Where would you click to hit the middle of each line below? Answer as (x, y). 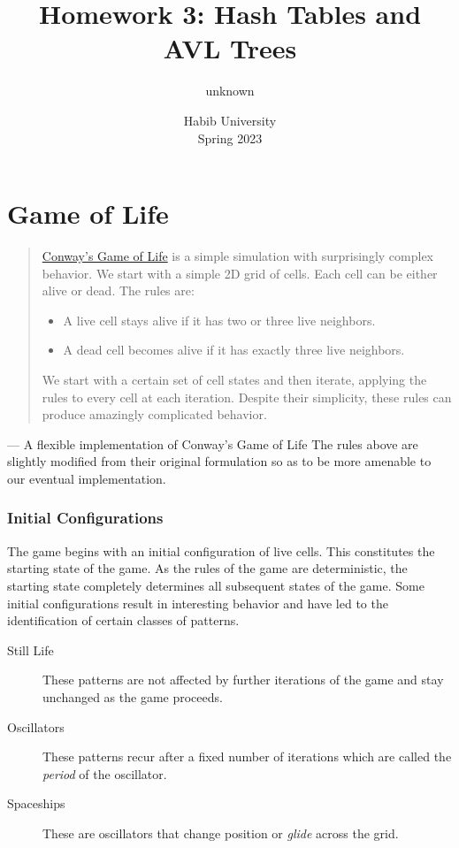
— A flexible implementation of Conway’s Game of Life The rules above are (213, 443)
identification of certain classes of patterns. (123, 620)
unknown (230, 91)
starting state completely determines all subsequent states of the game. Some (216, 585)
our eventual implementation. (87, 478)
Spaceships (36, 803)
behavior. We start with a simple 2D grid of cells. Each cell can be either (240, 273)
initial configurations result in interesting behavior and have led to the (198, 603)
